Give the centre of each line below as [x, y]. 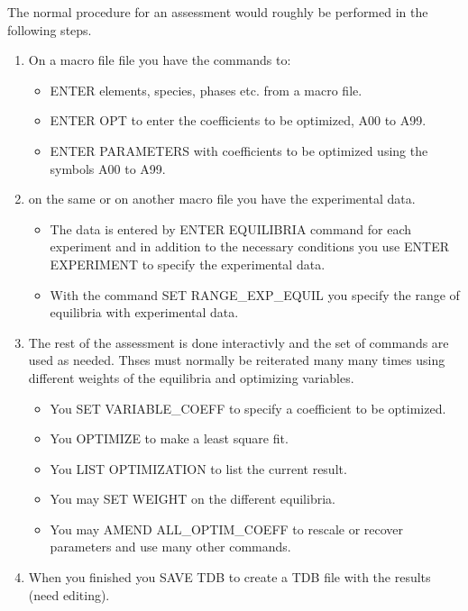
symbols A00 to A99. [108, 168]
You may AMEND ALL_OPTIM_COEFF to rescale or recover [227, 529]
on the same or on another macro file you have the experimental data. [222, 199]
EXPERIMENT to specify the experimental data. [188, 264]
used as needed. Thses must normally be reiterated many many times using [237, 360]
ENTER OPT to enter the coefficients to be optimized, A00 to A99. [238, 120]
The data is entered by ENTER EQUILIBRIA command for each [231, 228]
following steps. [50, 29]
